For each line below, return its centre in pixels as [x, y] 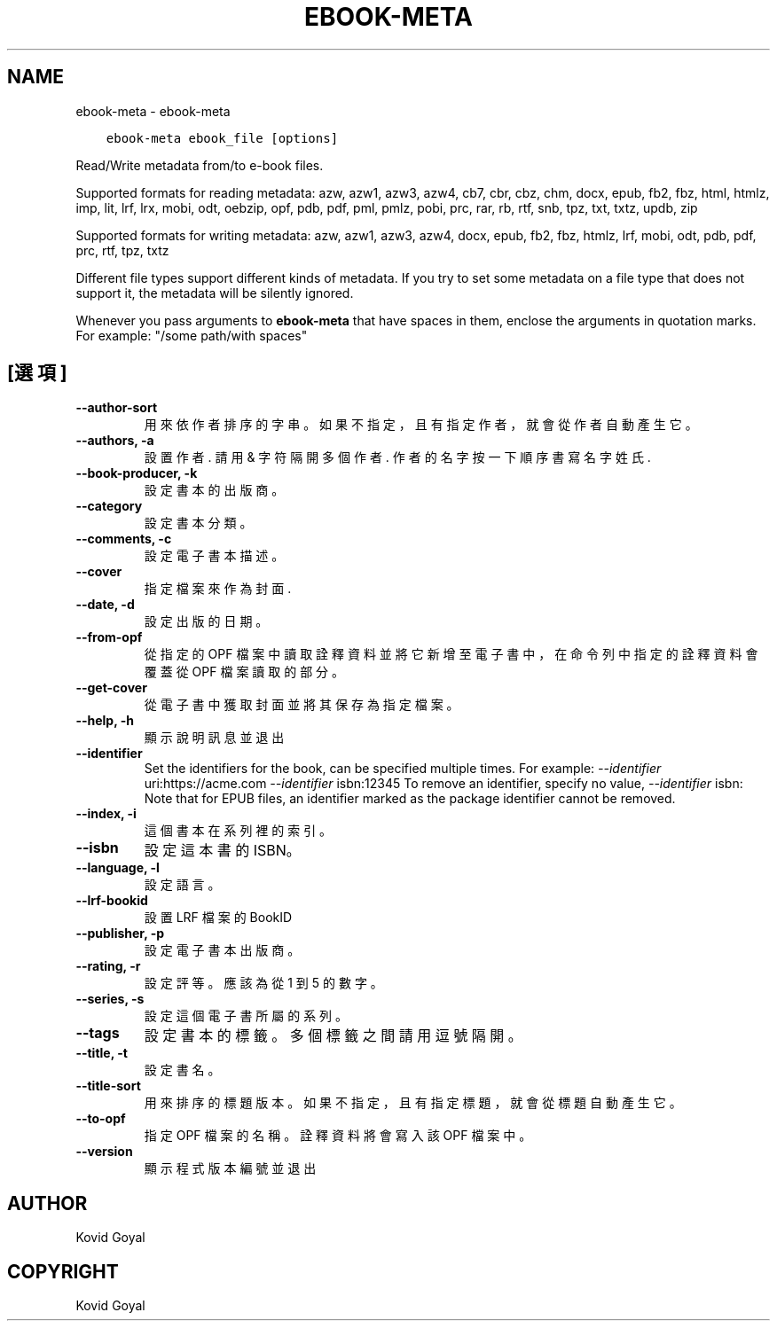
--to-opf [101, 1119]
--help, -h [105, 721]
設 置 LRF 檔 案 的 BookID [218, 918]
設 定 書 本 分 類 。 [198, 523]
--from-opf [109, 637]
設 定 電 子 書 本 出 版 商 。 [222, 950]
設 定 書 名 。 [182, 1070]
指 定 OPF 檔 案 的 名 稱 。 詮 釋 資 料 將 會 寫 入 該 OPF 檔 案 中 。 [338, 1136]
